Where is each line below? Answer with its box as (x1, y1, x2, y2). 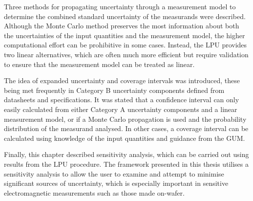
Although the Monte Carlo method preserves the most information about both (4, 21, 239, 31)
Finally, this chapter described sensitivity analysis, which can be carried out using (4, 149, 249, 159)
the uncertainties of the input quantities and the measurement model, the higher (4, 30, 245, 40)
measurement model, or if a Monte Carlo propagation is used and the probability (4, 113, 247, 124)
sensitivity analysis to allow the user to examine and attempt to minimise (4, 168, 224, 179)
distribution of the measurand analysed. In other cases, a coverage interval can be (4, 123, 249, 134)
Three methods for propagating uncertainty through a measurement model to (4, 1, 236, 11)
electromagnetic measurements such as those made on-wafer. (4, 187, 185, 198)
